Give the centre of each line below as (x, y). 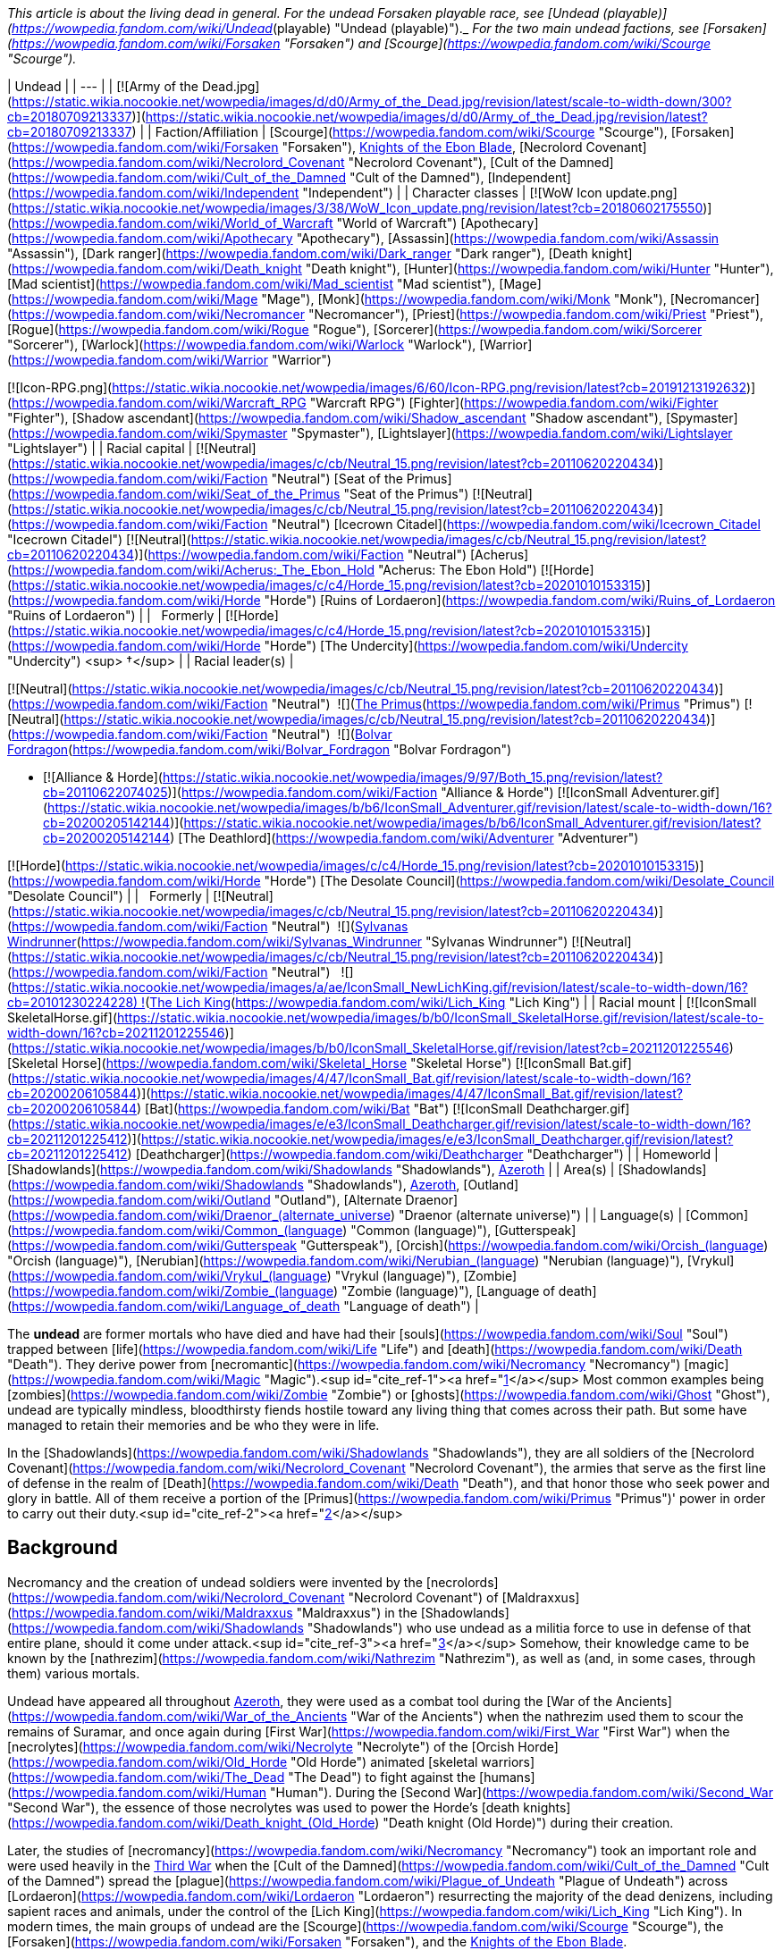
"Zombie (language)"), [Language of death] (469, 1291)
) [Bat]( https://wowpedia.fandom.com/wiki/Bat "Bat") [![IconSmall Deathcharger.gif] (383, 1109)
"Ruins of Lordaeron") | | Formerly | (115, 615)
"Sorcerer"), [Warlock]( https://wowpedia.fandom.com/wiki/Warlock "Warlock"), (242, 345)
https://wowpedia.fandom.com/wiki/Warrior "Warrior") (172, 360)
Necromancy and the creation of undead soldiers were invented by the (215, 1582)
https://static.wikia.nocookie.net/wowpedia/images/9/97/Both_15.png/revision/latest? (413, 777)
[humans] (507, 1777)
